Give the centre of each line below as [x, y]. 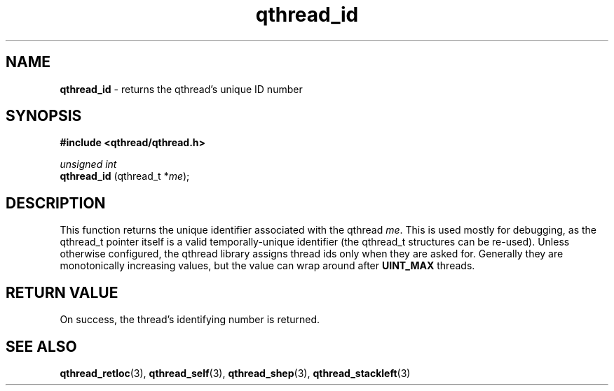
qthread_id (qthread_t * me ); [125, 176]
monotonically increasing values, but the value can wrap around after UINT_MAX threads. [267, 266]
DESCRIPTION [56, 203]
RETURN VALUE [62, 292]
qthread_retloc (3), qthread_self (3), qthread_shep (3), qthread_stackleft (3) [235, 373]
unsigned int [88, 164]
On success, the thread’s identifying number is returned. [190, 320]
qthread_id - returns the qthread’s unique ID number [181, 89]
